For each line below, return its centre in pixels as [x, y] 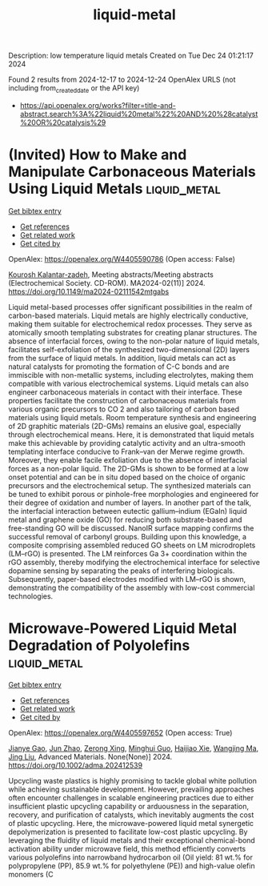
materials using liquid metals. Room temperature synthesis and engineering [132, 417]
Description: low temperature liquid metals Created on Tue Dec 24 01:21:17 [131, 56]
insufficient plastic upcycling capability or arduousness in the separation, [129, 806]
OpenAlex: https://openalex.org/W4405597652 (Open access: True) [120, 732]
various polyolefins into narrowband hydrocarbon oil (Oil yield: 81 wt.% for [131, 857]
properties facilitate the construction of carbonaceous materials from [122, 400]
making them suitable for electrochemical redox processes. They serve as [130, 324]
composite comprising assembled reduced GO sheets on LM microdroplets [132, 545]
